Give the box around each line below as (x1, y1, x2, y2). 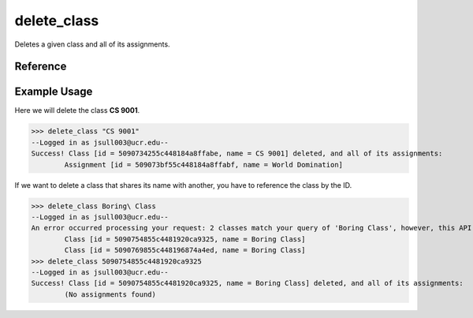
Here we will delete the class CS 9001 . (14, 106, 140, 115)
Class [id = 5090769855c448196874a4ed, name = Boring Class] (64, 245, 306, 255)
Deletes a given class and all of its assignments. (14, 39, 170, 49)
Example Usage (14, 85, 93, 99)
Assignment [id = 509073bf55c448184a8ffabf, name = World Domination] (64, 160, 343, 169)
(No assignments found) (64, 290, 157, 299)
